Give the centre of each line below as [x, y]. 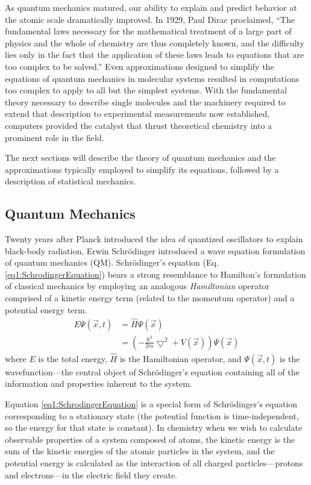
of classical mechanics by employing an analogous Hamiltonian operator [137, 286]
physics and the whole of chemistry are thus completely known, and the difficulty [155, 42]
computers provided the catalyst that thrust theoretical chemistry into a [139, 125]
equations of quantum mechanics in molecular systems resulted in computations [152, 78]
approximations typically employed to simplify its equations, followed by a [142, 169]
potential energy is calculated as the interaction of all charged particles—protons [154, 462]
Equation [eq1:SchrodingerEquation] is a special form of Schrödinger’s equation [151, 403]
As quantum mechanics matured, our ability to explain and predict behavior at [151, 7]
